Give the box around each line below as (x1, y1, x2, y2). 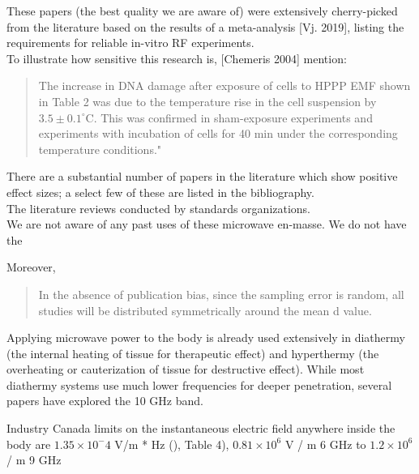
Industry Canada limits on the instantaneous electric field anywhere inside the (6, 420, 395, 437)
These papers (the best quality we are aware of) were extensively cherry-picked (6, 2, 398, 19)
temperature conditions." (38, 140, 162, 157)
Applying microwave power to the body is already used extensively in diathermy (6, 329, 405, 346)
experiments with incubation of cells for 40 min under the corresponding (38, 125, 398, 142)
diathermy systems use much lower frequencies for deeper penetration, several (6, 376, 392, 393)
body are (6, 435, 51, 452)
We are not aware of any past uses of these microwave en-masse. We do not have (6, 216, 407, 233)
